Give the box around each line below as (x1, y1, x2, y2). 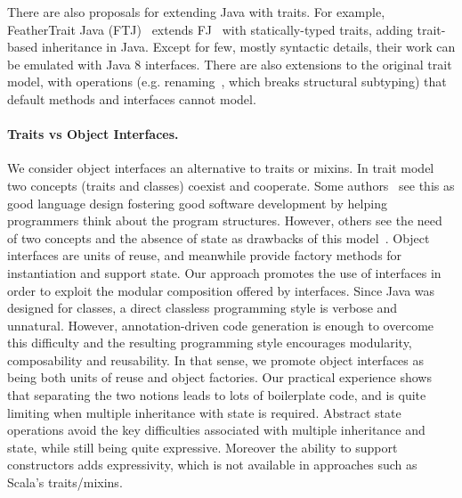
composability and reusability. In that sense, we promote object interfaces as (7, 350, 425, 369)
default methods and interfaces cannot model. (7, 89, 256, 108)
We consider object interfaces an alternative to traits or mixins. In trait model (7, 159, 434, 177)
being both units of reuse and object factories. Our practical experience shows (7, 368, 432, 387)
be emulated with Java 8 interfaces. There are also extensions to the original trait (7, 54, 452, 73)
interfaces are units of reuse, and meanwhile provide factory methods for (7, 246, 402, 265)
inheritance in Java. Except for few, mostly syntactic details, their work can (41, 37, 456, 56)
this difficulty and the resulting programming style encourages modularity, (7, 333, 412, 352)
